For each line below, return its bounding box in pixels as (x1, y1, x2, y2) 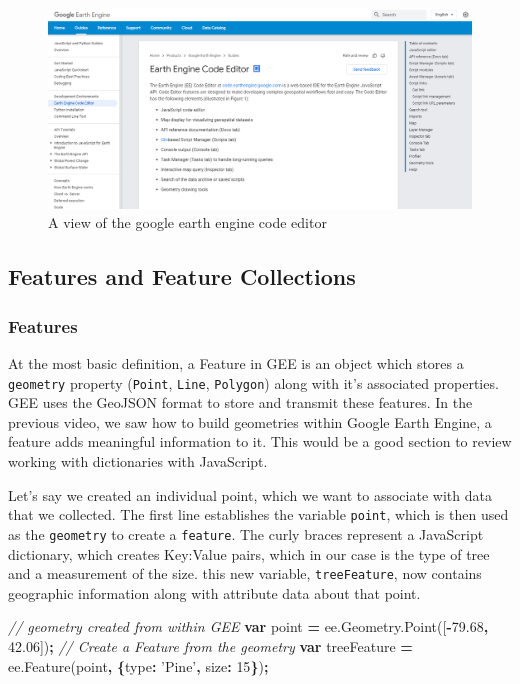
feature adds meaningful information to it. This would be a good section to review (8, 431, 512, 452)
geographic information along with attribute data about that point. (8, 582, 421, 603)
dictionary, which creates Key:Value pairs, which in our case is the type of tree (8, 543, 490, 564)
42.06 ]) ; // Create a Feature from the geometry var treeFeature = (8, 635, 413, 656)
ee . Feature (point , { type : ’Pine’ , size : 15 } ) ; (8, 655, 269, 676)
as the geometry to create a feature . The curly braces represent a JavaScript (8, 523, 484, 544)
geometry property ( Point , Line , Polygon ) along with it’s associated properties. (8, 372, 499, 393)
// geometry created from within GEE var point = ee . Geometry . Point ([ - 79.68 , (8, 616, 489, 637)
